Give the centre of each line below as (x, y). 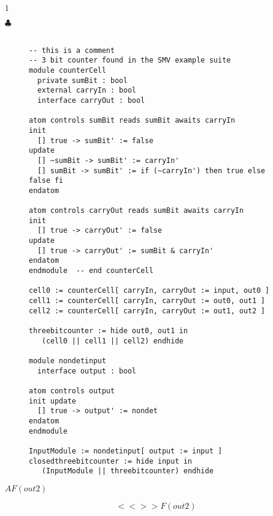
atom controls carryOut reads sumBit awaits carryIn (136, 211)
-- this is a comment (72, 50)
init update (52, 401)
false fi (46, 181)
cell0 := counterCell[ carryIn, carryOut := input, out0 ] (149, 291)
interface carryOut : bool (91, 100)
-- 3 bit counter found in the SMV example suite (130, 60)
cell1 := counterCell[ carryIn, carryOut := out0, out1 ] (147, 301)
